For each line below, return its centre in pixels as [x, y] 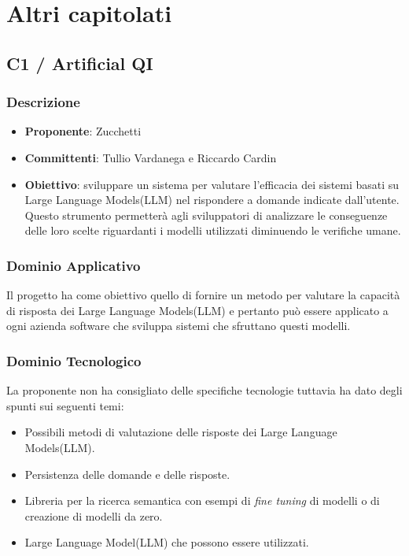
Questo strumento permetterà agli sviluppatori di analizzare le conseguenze [206, 215]
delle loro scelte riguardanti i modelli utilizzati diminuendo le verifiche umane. [213, 230]
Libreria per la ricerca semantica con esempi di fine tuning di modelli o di [202, 500]
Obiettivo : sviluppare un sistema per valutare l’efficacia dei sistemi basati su [212, 184]
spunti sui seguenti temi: [65, 405]
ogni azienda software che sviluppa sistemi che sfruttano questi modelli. [179, 326]
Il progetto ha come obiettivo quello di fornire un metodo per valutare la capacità [203, 295]
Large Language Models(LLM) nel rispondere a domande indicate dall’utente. [212, 200]
